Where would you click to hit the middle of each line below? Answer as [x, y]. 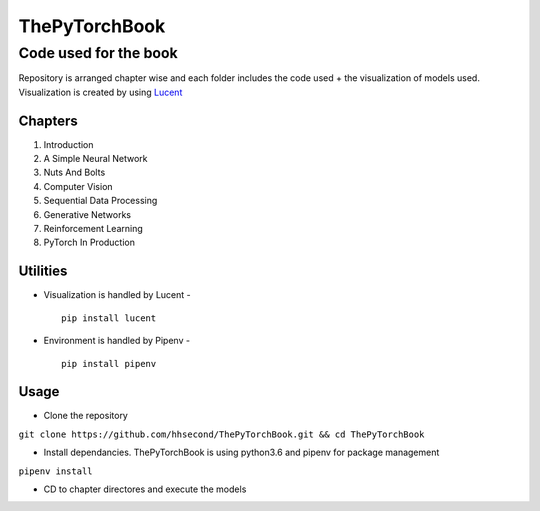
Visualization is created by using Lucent [100, 92]
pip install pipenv [109, 363]
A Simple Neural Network [96, 159]
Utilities [43, 271]
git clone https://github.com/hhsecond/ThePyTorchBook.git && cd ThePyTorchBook [221, 434]
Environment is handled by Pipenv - [116, 341]
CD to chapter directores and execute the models [145, 489]
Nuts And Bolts [74, 172]
